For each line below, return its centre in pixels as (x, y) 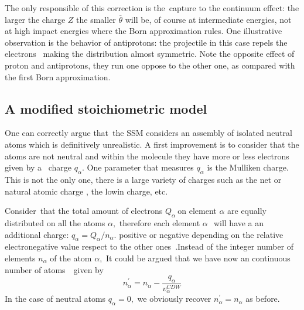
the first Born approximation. (58, 76)
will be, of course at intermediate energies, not (208, 19)
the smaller (96, 19)
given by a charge (38, 167)
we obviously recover (174, 299)
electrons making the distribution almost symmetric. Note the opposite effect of (150, 54)
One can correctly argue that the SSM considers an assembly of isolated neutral (148, 133)
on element (197, 211)
